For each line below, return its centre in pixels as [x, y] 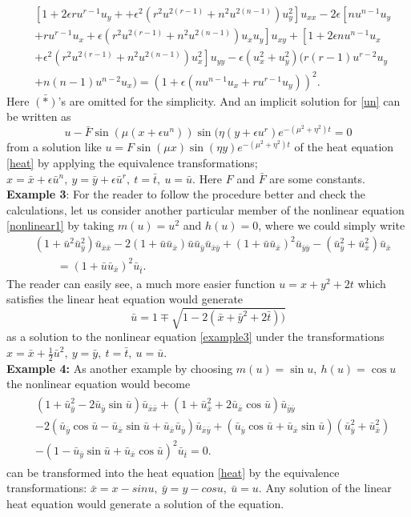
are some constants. [317, 178]
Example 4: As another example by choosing [120, 368]
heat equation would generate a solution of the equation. [145, 503]
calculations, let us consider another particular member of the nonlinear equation [205, 209]
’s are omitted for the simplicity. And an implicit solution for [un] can [229, 100]
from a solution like [54, 147]
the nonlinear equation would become [99, 384]
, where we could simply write [332, 225]
